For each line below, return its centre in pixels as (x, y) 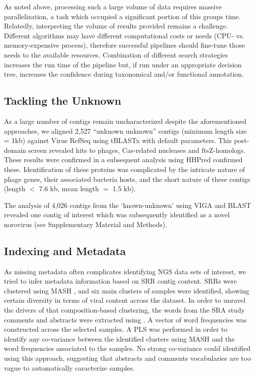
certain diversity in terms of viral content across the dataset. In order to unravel (125, 300)
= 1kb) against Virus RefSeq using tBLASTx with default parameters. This (118, 140)
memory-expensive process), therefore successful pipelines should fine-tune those (125, 45)
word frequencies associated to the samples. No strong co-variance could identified (127, 348)
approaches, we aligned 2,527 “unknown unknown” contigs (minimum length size (126, 130)
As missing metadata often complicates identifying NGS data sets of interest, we (125, 271)
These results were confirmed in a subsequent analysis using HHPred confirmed (123, 159)
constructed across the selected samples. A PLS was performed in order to (116, 329)
